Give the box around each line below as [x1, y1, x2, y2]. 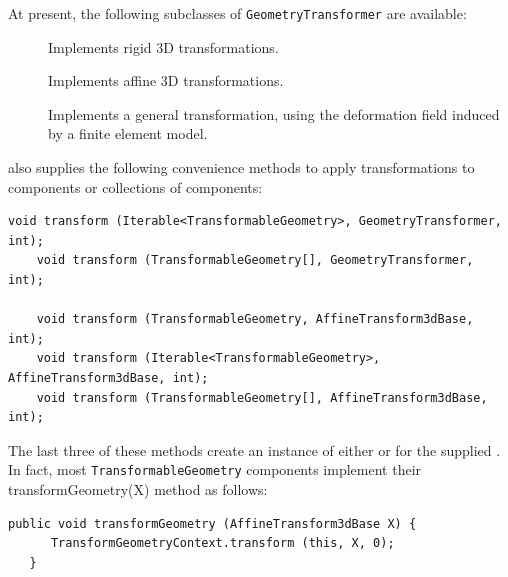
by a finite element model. [48, 123, 208, 144]
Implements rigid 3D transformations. [48, 36, 279, 57]
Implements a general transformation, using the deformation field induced [48, 103, 500, 124]
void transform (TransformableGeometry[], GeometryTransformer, [36, 253, 474, 268]
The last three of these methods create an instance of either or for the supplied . [8, 439, 501, 460]
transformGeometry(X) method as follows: [8, 479, 268, 499]
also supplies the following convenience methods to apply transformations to [8, 157, 475, 178]
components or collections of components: [8, 176, 263, 197]
